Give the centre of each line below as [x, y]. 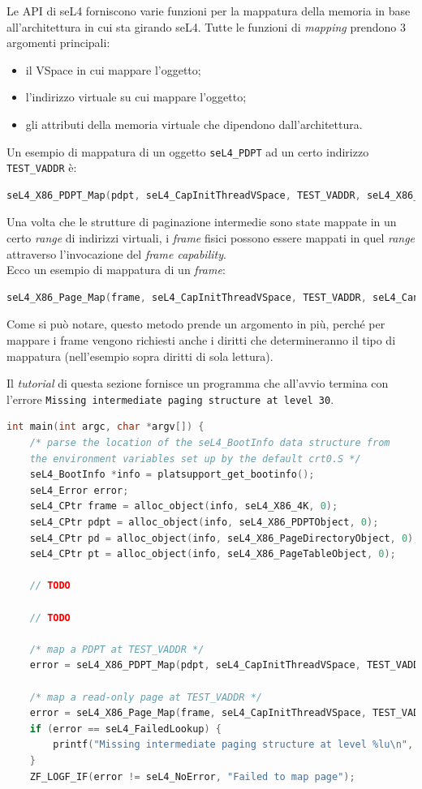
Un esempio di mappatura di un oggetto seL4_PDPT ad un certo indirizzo [188, 151]
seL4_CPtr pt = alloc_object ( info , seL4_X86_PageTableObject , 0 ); [213, 554]
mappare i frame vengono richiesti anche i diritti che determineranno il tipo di [201, 340]
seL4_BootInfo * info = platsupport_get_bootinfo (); [172, 475]
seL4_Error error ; [79, 490]
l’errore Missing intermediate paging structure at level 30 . [170, 399]
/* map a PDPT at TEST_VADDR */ [117, 649]
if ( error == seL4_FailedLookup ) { [125, 729]
